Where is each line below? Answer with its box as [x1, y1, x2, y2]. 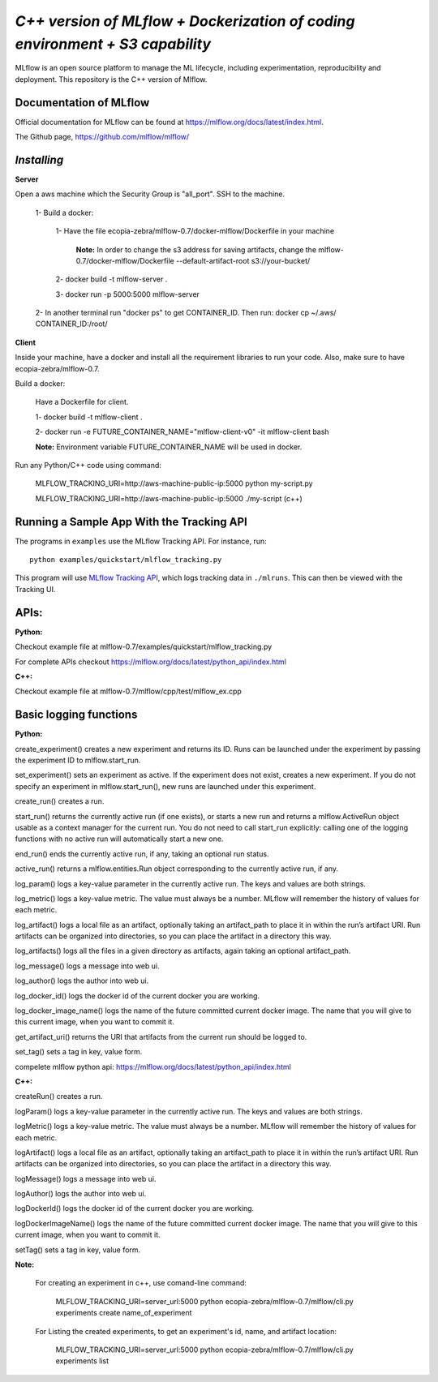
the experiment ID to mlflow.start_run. [15, 755, 141, 765]
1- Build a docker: [35, 208, 94, 217]
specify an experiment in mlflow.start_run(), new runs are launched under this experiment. [15, 781, 316, 791]
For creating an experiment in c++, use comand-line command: [35, 1278, 247, 1288]
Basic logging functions [15, 708, 138, 722]
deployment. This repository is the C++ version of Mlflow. [15, 74, 208, 84]
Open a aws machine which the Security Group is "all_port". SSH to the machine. [15, 189, 286, 199]
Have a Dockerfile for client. [35, 397, 129, 407]
